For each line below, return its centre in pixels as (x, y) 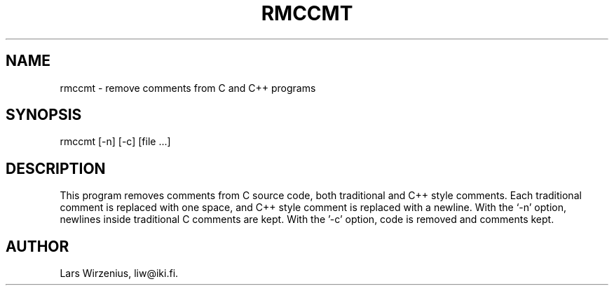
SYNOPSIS (44, 115)
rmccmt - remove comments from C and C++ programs (188, 88)
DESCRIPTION (56, 168)
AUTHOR (37, 246)
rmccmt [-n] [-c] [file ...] (115, 142)
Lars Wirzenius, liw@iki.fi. (119, 273)
